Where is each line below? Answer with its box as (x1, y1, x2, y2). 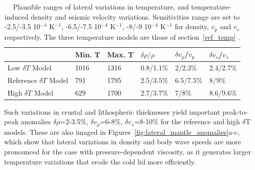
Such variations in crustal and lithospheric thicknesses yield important (4, 106, 220, 117)
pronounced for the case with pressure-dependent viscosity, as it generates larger (4, 146, 251, 156)
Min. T (75, 49, 100, 59)
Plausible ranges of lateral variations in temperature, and (13, 2, 189, 12)
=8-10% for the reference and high (134, 116, 240, 127)
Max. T (107, 49, 134, 59)
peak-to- (222, 106, 248, 117)
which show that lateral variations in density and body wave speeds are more (4, 136, 241, 147)
